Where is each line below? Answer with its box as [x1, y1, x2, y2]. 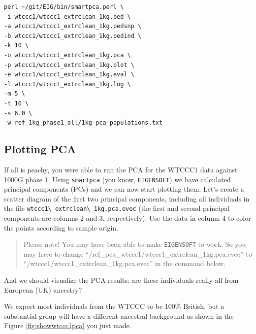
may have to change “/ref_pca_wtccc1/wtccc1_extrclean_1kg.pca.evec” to [23, 248, 252, 259]
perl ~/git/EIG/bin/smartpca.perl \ [4, 3, 124, 10]
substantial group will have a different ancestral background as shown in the [4, 310, 234, 321]
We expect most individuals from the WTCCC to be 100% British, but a [4, 301, 224, 311]
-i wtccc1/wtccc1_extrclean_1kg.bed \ [4, 13, 131, 20]
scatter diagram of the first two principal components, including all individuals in [4, 193, 250, 203]
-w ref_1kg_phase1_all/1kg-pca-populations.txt [4, 119, 163, 127]
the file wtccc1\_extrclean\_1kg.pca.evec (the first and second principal [4, 203, 229, 213]
